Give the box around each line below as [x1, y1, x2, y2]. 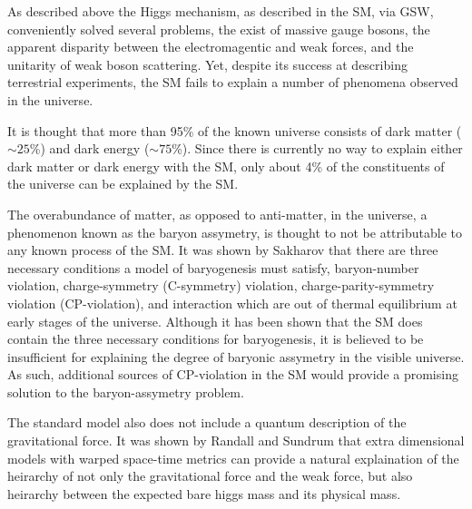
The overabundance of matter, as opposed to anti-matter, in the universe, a [7, 204, 428, 223]
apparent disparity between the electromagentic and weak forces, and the [7, 37, 414, 56]
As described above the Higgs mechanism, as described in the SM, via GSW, [7, 2, 434, 20]
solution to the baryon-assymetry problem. [7, 382, 244, 401]
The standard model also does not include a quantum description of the [7, 413, 407, 432]
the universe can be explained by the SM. [7, 174, 239, 193]
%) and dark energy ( [29, 139, 150, 158]
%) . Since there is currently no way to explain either [172, 139, 463, 158]
